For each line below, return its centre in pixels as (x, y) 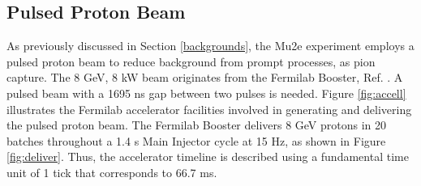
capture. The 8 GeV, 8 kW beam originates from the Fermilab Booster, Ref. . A (205, 77)
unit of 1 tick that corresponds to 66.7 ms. (112, 172)
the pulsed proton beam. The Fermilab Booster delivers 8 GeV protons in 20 (197, 125)
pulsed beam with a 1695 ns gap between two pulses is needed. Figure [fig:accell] (206, 93)
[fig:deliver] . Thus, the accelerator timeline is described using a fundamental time (208, 156)
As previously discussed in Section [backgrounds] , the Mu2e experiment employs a (210, 46)
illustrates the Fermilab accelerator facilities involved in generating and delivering (209, 109)
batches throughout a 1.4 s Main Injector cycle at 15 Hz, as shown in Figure (196, 140)
